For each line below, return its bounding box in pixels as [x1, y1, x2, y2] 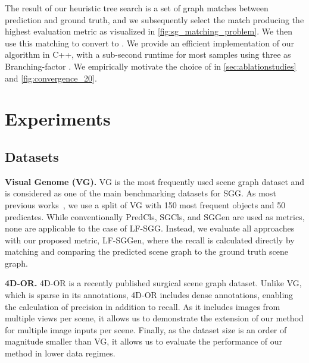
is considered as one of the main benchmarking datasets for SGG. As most [5, 187, 276, 199]
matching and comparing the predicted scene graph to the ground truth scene [5, 245, 288, 258]
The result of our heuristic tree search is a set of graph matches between [5, 2, 269, 14]
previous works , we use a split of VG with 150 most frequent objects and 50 [5, 198, 286, 211]
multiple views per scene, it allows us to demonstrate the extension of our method [5, 312, 304, 324]
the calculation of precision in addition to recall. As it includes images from [5, 300, 280, 312]
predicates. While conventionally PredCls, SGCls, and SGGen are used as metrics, [5, 210, 305, 223]
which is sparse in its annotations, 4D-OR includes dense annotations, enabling [5, 289, 294, 301]
